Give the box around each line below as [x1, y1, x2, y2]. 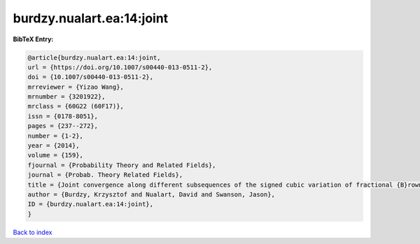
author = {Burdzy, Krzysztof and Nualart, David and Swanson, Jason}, [27, 191, 276, 199]
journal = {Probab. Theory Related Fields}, [27, 171, 183, 179]
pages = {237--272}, [27, 122, 98, 130]
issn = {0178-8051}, [27, 112, 98, 120]
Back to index [13, 228, 52, 236]
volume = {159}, [27, 151, 84, 159]
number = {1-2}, [27, 131, 84, 140]
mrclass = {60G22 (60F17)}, [27, 102, 124, 110]
